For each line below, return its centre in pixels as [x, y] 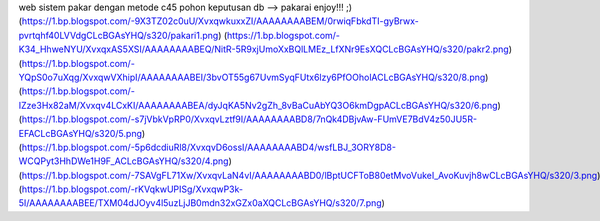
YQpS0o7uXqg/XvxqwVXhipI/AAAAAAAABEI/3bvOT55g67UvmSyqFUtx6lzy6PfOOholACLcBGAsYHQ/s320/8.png [252, 77]
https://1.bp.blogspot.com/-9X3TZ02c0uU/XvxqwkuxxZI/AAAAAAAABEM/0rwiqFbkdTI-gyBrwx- [220, 21]
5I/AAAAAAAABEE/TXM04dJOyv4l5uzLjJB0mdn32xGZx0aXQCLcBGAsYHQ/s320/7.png [200, 203]
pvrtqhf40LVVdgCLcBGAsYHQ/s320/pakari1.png [118, 35]
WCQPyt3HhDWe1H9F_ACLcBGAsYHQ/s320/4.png [123, 161]
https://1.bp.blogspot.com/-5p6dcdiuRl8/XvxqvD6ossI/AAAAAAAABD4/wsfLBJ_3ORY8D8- [209, 147]
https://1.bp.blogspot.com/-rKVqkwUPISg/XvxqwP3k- [132, 189]
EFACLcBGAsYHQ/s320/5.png [80, 133]
